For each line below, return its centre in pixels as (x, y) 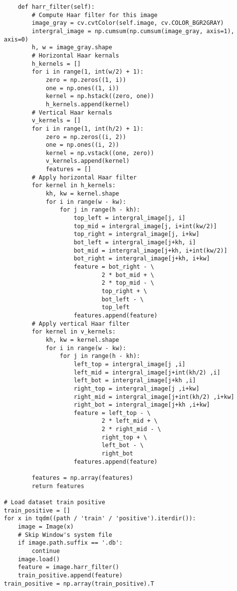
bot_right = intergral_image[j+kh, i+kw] (142, 259)
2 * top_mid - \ (128, 283)
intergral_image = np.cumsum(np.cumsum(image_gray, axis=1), (133, 31)
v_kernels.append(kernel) (88, 161)
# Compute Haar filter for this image (95, 15)
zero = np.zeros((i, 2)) (86, 137)
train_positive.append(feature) (70, 575)
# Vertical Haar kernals (72, 112)
